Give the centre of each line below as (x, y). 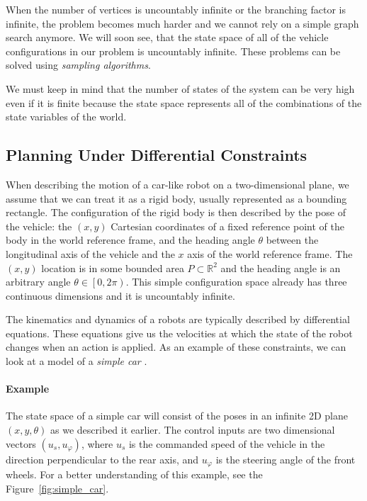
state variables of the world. (66, 117)
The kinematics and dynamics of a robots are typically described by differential (178, 319)
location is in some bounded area (113, 268)
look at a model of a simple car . (77, 361)
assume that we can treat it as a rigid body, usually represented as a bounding (176, 198)
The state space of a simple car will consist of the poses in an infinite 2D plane (177, 416)
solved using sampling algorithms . (78, 65)
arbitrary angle (38, 282)
